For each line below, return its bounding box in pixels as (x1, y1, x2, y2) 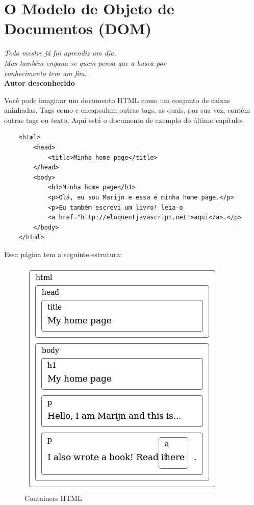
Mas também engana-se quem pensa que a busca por (4, 57, 166, 68)
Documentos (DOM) (4, 18, 152, 39)
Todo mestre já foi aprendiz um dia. (4, 47, 116, 58)
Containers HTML (24, 493, 82, 503)
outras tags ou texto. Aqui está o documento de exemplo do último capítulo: (4, 114, 243, 125)
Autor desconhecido (4, 78, 75, 88)
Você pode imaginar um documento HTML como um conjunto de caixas (4, 94, 230, 105)
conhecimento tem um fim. (4, 67, 87, 78)
